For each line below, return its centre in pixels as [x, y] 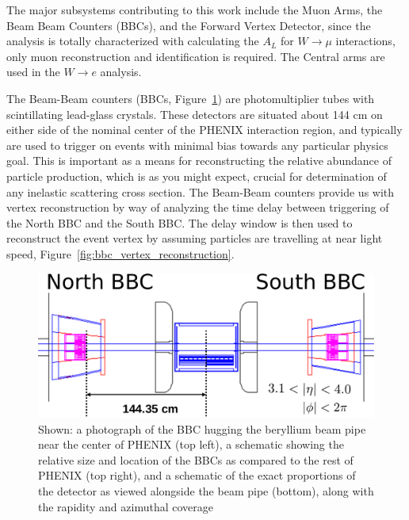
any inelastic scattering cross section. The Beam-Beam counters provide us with [201, 191]
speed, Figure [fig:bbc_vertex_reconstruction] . [120, 253]
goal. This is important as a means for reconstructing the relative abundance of [199, 161]
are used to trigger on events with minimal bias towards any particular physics [197, 145]
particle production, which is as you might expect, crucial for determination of [197, 176]
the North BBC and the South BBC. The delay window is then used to [180, 222]
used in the [33, 72]
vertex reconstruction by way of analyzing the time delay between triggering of [198, 207]
